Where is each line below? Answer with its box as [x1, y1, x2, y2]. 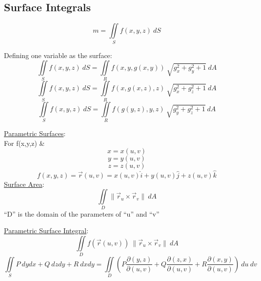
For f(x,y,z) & [4, 138, 45, 148]
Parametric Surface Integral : [4, 225, 89, 236]
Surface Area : [4, 179, 44, 189]
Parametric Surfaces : [4, 128, 66, 139]
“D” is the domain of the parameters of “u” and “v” [4, 209, 160, 219]
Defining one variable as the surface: [4, 50, 112, 60]
